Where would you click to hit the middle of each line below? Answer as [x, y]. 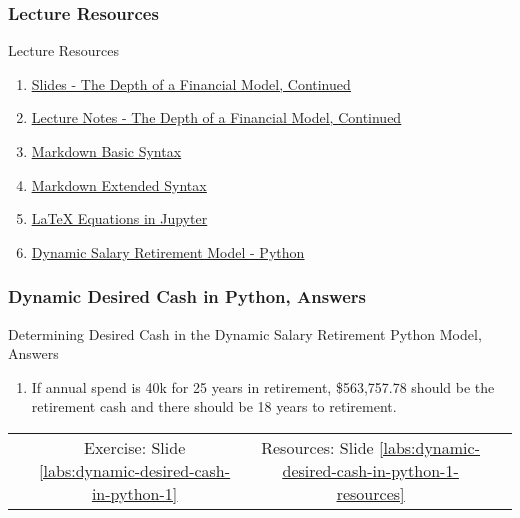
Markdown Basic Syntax [106, 151]
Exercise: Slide [134, 447]
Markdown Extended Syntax [119, 184]
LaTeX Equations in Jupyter [119, 218]
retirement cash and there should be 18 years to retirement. [214, 406]
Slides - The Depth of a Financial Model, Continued [191, 83]
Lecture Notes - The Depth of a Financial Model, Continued [216, 117]
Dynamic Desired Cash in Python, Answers [187, 296]
